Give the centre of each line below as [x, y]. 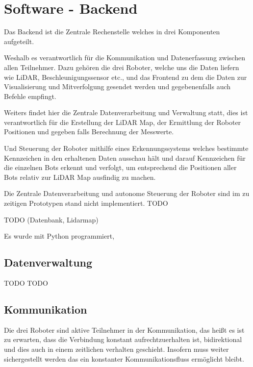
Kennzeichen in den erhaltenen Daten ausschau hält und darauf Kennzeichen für [125, 158]
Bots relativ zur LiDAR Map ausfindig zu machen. [80, 177]
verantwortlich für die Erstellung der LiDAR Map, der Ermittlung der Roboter [123, 122]
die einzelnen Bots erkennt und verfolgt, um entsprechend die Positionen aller [120, 167]
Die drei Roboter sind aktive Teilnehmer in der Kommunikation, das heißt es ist [124, 330]
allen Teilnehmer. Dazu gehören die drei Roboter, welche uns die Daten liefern [122, 67]
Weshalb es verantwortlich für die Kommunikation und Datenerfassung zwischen [125, 58]
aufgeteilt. [19, 41]
